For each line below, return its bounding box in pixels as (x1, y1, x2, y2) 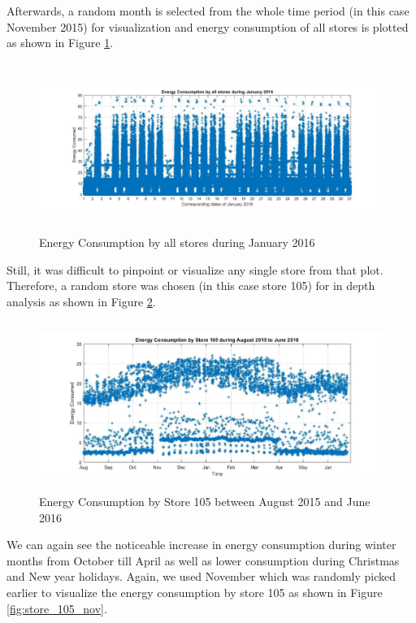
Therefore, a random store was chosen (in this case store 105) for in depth (6, 277, 375, 294)
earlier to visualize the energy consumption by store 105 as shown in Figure (6, 584, 383, 601)
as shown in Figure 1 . (6, 34, 114, 51)
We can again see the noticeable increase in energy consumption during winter (6, 536, 396, 553)
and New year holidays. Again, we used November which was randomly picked (6, 568, 396, 585)
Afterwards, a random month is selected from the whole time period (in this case (6, 2, 409, 19)
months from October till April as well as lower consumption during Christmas (6, 552, 400, 569)
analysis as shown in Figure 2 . (6, 293, 156, 310)
